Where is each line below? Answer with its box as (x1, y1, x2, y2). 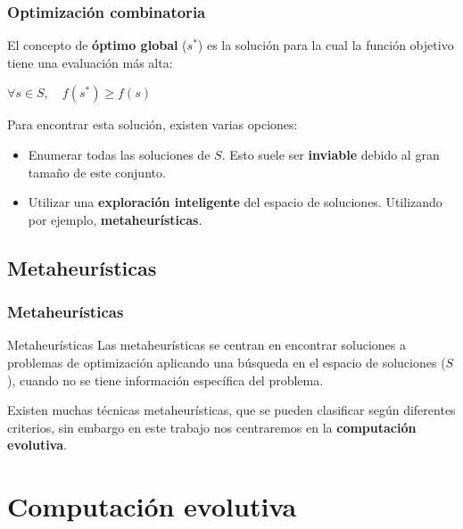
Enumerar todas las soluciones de (28, 145, 211, 163)
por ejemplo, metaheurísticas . (28, 210, 203, 228)
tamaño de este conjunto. (28, 162, 166, 181)
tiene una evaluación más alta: (7, 53, 173, 71)
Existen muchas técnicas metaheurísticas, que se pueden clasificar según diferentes (7, 401, 456, 419)
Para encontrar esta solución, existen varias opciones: (7, 115, 298, 134)
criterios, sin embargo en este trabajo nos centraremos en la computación (7, 417, 417, 436)
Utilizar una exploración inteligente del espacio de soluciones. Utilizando (28, 193, 442, 211)
